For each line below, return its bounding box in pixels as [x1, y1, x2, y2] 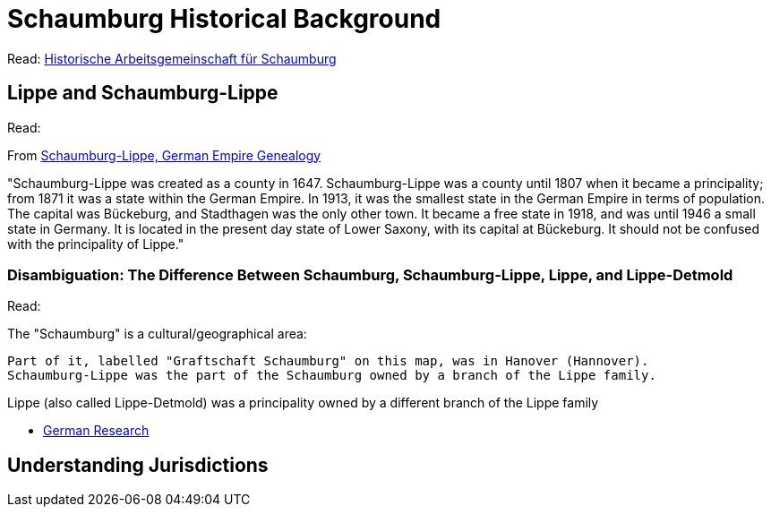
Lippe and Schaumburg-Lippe [7, 81, 278, 105]
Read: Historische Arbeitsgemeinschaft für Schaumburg [7, 50, 337, 66]
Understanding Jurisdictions [7, 453, 269, 476]
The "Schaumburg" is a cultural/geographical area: [7, 326, 307, 342]
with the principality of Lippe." [7, 236, 184, 252]
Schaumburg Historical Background [7, 4, 441, 34]
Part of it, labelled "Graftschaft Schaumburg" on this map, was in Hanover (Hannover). [7, 354, 649, 369]
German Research [43, 423, 150, 439]
